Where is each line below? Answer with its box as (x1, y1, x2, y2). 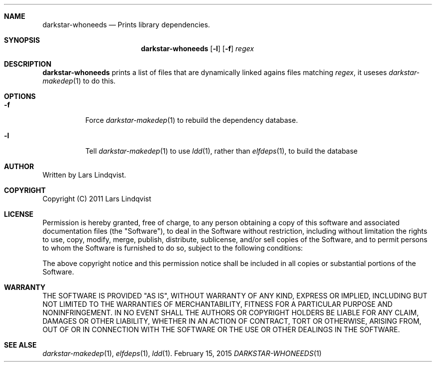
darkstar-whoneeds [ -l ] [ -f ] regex (141, 44, 254, 53)
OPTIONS (4, 92, 36, 100)
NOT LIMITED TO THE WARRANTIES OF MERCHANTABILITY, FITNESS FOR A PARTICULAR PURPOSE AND (42, 300, 393, 308)
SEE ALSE (4, 341, 37, 349)
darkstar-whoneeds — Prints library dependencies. (42, 20, 210, 29)
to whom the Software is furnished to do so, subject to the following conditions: (42, 244, 303, 252)
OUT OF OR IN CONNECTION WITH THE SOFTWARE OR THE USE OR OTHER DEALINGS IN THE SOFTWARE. (42, 325, 400, 334)
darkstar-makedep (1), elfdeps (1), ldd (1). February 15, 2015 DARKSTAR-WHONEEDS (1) (42, 349, 322, 358)
